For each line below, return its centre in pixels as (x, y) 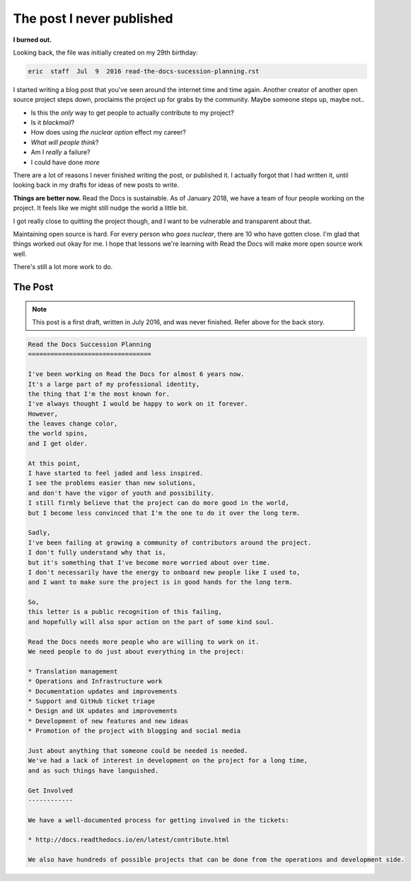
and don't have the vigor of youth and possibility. (121, 493)
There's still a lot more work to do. (63, 267)
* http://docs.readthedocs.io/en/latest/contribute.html (129, 840)
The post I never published (93, 18)
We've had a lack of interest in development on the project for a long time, (168, 761)
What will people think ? (65, 142)
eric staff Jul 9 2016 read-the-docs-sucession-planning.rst (144, 71)
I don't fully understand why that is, (97, 553)
